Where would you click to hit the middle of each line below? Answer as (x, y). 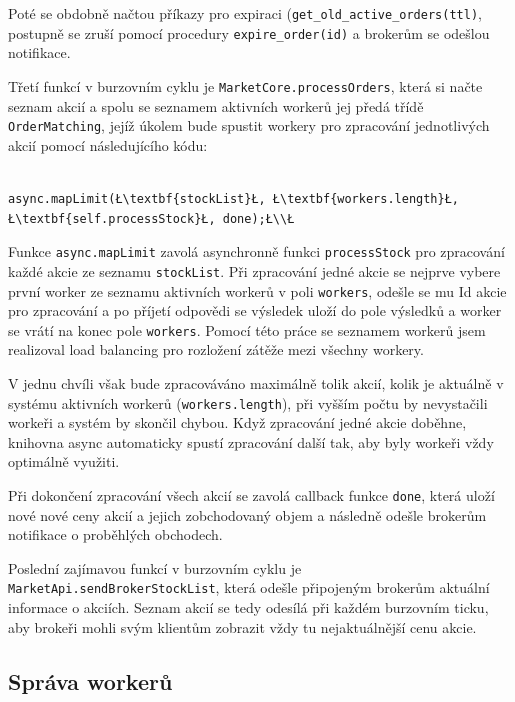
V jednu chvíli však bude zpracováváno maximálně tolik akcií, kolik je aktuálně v (256, 383)
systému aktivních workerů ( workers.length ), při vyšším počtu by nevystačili (248, 402)
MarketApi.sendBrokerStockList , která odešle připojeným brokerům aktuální (249, 587)
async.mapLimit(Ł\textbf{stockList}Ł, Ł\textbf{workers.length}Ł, (234, 199)
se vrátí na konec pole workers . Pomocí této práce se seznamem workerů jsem (247, 329)
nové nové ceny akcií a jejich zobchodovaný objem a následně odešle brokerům (247, 514)
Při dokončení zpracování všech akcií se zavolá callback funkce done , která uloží (251, 495)
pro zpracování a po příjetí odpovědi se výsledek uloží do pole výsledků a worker (255, 310)
